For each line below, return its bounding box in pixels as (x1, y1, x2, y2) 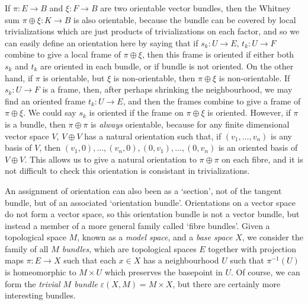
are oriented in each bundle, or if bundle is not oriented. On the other (40, 59, 294, 72)
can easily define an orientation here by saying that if (5, 36, 198, 49)
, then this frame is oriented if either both (142, 48, 294, 61)
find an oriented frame (5, 94, 86, 107)
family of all (5, 242, 49, 255)
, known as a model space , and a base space (77, 231, 233, 243)
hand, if (5, 71, 33, 84)
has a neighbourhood (143, 254, 219, 266)
